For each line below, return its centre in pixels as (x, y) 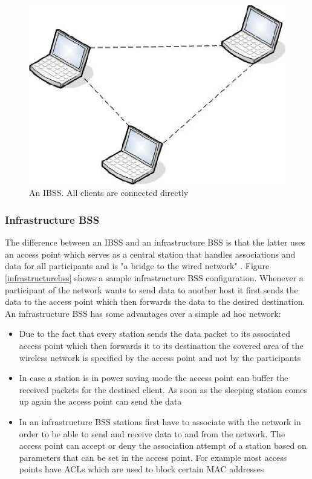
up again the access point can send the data (100, 401)
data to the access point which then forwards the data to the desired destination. (155, 301)
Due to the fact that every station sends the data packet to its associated (155, 334)
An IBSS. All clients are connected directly (109, 193)
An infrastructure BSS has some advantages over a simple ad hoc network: (143, 313)
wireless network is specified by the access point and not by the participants (160, 357)
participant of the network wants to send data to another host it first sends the (151, 289)
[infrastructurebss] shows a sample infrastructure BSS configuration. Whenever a (154, 277)
